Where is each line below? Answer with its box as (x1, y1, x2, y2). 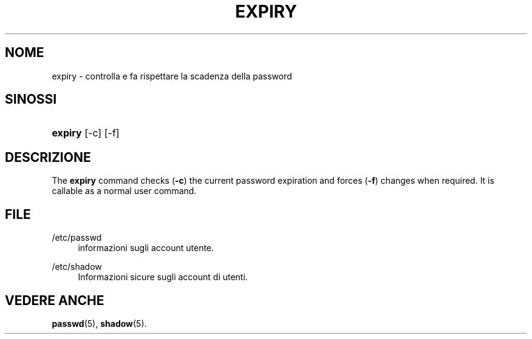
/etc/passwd (52, 232, 102, 243)
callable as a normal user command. (52, 186, 197, 196)
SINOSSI (5, 92, 57, 107)
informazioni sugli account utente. (78, 243, 214, 253)
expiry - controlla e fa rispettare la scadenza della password (52, 70, 292, 81)
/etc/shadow (52, 261, 102, 272)
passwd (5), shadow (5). (52, 318, 147, 329)
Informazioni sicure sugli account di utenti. (78, 272, 248, 283)
